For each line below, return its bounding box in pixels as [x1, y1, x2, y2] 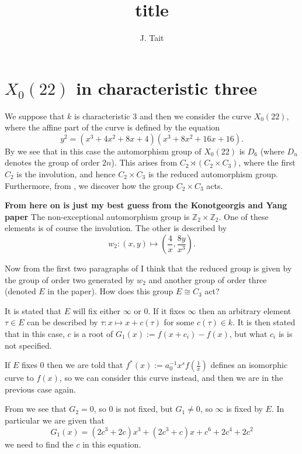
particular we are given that [5, 414, 105, 426]
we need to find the [5, 438, 74, 450]
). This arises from [111, 156, 178, 168]
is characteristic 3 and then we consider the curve [74, 109, 251, 122]
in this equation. [82, 438, 141, 450]
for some [164, 316, 195, 328]
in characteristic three [76, 75, 257, 99]
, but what [229, 327, 268, 339]
